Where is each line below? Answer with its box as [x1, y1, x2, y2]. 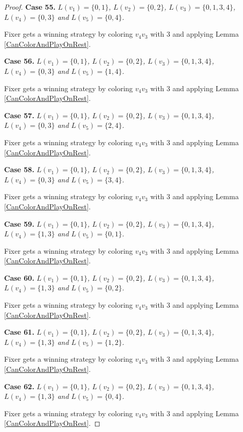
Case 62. [4, 381, 35, 391]
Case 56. [4, 56, 35, 66]
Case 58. [4, 164, 35, 175]
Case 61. [4, 327, 35, 337]
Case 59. [4, 218, 35, 229]
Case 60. [4, 272, 35, 283]
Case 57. [4, 110, 35, 120]
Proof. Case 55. [4, 2, 56, 12]
